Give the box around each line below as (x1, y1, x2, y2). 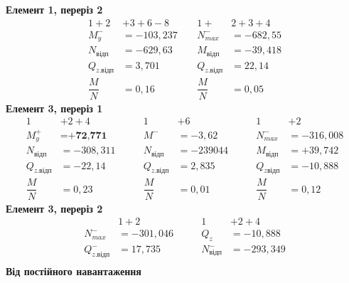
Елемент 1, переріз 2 (6, 2, 103, 16)
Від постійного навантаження (6, 263, 141, 278)
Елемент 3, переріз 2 (6, 201, 103, 215)
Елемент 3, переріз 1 (6, 100, 103, 115)
